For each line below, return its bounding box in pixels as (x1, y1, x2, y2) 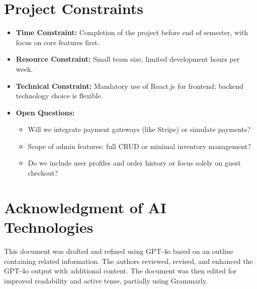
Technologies (4, 217, 94, 237)
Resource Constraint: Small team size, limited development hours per (16, 54, 240, 64)
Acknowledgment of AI (4, 197, 166, 217)
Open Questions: (16, 107, 75, 117)
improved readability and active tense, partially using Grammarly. (4, 275, 208, 285)
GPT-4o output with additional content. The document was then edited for (4, 265, 237, 276)
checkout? (28, 168, 58, 178)
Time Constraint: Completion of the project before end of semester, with (16, 27, 248, 38)
